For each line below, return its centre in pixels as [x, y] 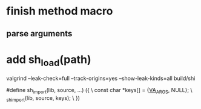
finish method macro [60, 11]
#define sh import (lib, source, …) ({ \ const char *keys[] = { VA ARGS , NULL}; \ [99, 91]
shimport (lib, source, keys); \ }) [43, 98]
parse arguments [39, 34]
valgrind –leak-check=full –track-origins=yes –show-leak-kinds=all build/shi [101, 78]
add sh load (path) [49, 61]
